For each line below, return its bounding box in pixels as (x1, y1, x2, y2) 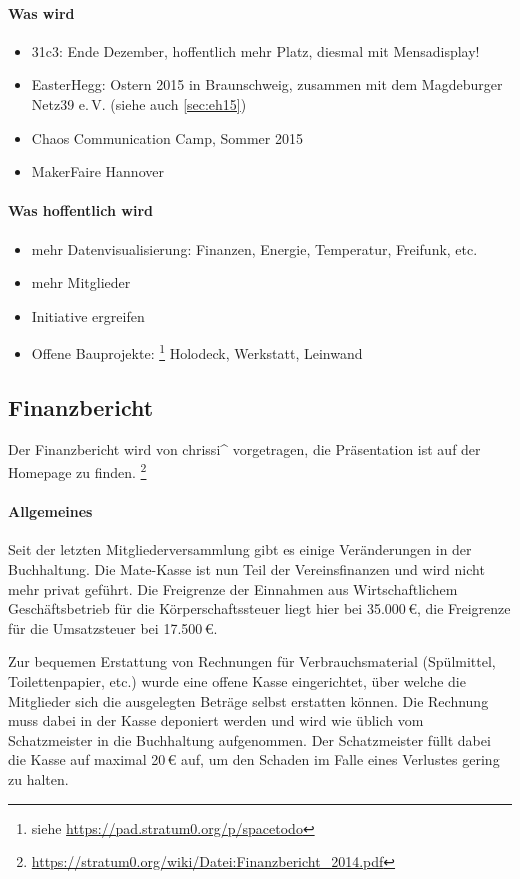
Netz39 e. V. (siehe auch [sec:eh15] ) (31, 93, 247, 114)
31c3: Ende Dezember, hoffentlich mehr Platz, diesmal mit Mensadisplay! (31, 40, 480, 61)
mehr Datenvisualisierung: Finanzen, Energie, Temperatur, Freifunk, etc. (31, 238, 478, 259)
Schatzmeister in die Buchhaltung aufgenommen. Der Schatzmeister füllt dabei (8, 729, 491, 750)
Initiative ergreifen (31, 305, 145, 326)
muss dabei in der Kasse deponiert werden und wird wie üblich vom (8, 710, 424, 731)
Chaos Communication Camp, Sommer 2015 (31, 127, 303, 148)
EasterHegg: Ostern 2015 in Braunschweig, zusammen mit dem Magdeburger (31, 74, 503, 95)
